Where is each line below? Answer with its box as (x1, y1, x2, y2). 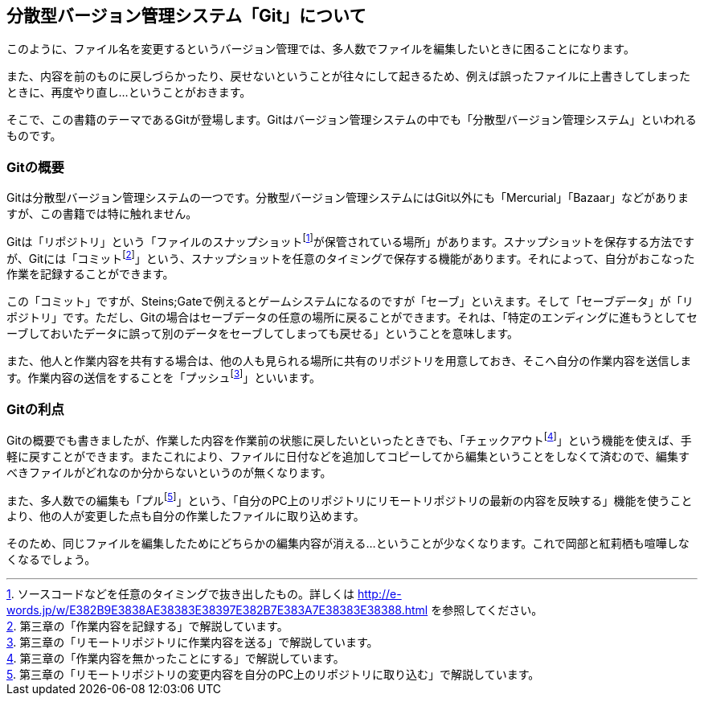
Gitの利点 (6, 400, 64, 417)
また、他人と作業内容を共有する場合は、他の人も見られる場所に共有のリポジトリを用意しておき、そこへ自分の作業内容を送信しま (6, 354, 692, 368)
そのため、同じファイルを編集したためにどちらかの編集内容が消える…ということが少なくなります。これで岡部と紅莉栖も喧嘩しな (6, 536, 690, 551)
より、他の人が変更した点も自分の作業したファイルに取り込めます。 (6, 509, 365, 523)
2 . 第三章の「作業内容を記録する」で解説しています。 (6, 619, 289, 634)
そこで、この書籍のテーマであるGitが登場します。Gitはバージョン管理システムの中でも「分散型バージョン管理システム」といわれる (6, 113, 697, 127)
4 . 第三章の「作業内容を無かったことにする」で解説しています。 (6, 651, 345, 666)
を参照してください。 (431, 603, 543, 618)
